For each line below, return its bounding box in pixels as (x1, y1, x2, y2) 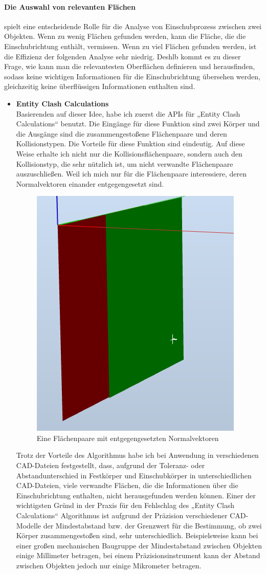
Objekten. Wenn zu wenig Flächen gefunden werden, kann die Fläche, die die (4, 31, 246, 41)
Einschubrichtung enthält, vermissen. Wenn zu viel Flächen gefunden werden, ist (4, 40, 257, 51)
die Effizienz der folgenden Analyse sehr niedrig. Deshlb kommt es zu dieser (4, 51, 241, 61)
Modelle (16, 520, 41, 531)
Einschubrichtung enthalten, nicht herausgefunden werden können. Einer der (16, 490, 256, 500)
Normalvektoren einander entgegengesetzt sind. (16, 178, 164, 189)
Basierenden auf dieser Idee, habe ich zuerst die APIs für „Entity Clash (16, 108, 240, 119)
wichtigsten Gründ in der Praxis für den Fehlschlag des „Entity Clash (16, 500, 235, 511)
